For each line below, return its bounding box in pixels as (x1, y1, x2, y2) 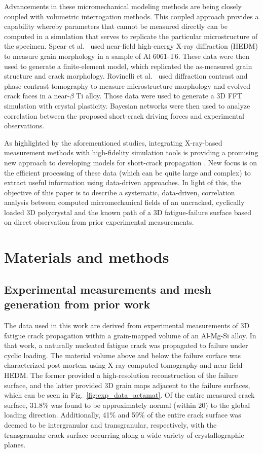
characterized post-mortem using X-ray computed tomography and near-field (4, 360, 243, 370)
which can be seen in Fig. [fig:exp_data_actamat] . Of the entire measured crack (4, 390, 255, 400)
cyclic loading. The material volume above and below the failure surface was (4, 350, 241, 360)
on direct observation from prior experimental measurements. (4, 217, 194, 227)
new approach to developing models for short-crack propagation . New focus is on (4, 157, 257, 167)
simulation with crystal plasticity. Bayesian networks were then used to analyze (4, 100, 250, 111)
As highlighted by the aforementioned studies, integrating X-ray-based (4, 137, 222, 148)
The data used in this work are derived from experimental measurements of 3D (4, 320, 250, 331)
